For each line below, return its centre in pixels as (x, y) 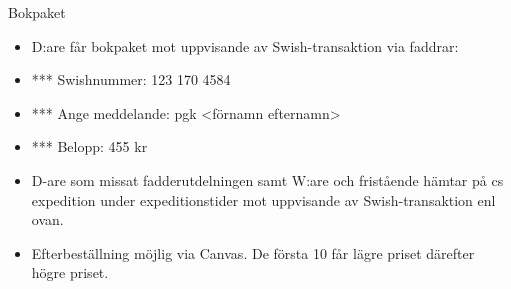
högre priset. (70, 272)
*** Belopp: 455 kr (89, 146)
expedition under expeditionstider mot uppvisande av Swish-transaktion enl (263, 199)
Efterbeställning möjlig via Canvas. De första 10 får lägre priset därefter (253, 252)
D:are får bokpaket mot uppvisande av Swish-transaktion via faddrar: (245, 45)
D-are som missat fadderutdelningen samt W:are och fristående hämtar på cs (267, 179)
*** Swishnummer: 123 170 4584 (131, 79)
